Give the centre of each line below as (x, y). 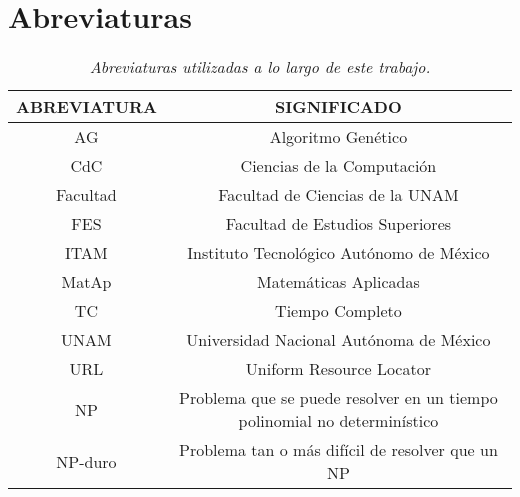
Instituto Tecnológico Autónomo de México (338, 253)
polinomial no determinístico (338, 421)
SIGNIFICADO (338, 107)
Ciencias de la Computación (338, 166)
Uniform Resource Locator (338, 369)
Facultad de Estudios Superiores (338, 224)
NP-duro (86, 461)
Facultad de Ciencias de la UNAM (338, 195)
